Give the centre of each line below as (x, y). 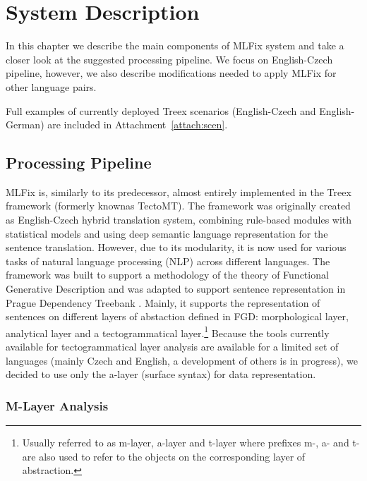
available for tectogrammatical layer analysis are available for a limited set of (172, 347)
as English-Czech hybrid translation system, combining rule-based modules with (179, 220)
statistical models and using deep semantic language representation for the (167, 233)
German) (25, 124)
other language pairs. (51, 86)
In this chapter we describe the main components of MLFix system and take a (175, 45)
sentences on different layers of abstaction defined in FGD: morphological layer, (177, 316)
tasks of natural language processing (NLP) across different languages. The (168, 261)
